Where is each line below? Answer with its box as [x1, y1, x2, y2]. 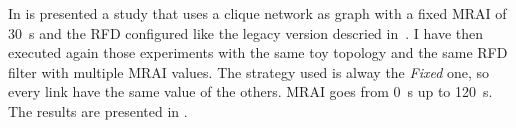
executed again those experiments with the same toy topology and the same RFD [8, 42, 508, 63]
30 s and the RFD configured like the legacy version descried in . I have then [8, 22, 484, 43]
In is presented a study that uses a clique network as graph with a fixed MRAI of [8, 3, 507, 23]
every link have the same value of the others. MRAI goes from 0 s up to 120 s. [8, 81, 493, 102]
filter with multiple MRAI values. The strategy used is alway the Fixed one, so [8, 61, 490, 82]
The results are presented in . [8, 100, 188, 121]
